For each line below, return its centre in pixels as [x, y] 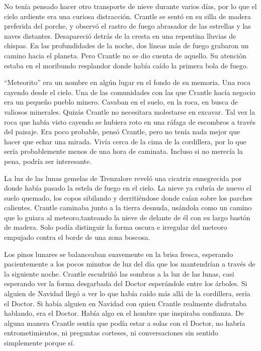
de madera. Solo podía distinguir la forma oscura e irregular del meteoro [116, 227]
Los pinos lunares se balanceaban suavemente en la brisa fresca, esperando [119, 254]
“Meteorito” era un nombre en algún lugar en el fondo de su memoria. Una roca [127, 82]
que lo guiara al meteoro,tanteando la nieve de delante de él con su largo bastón [127, 217]
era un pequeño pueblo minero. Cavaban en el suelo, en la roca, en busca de [121, 102]
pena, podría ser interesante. [48, 161]
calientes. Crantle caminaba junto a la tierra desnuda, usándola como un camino [128, 207]
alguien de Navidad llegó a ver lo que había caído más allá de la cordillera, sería [127, 293]
